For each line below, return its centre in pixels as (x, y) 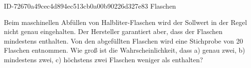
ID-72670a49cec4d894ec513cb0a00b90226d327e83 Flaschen (90, 6)
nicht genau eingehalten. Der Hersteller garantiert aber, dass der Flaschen (113, 31)
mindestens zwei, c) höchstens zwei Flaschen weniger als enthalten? (103, 59)
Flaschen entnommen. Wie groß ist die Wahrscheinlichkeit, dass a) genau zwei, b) (125, 50)
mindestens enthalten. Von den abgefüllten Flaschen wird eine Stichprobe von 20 (124, 40)
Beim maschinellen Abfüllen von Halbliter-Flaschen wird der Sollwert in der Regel (125, 22)
